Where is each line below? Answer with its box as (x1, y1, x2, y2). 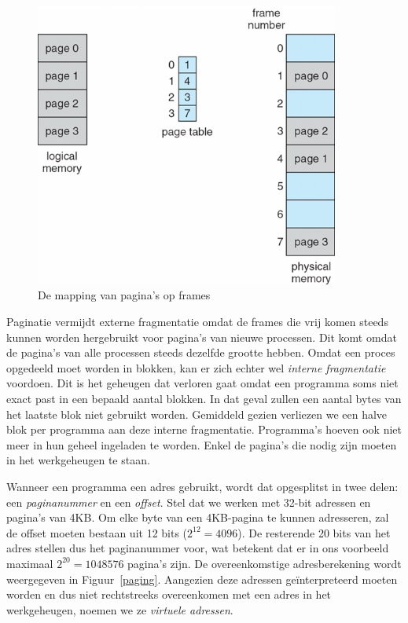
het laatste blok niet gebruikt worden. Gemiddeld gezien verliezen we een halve (6, 405, 388, 422)
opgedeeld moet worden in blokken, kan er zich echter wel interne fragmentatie (6, 359, 386, 376)
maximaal (6, 555, 53, 571)
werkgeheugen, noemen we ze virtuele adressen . (6, 601, 233, 618)
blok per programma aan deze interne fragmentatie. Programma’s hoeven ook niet (6, 421, 402, 438)
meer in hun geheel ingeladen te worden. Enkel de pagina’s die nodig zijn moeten (6, 436, 397, 453)
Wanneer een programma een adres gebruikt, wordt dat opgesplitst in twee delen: (6, 478, 399, 494)
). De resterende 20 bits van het (237, 524, 391, 541)
